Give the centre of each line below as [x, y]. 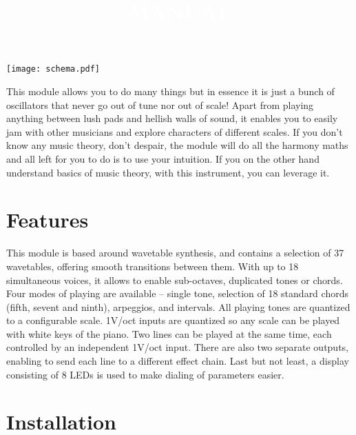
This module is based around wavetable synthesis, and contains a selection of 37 [175, 253]
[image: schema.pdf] [53, 69]
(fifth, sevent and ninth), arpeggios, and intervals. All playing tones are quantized [178, 306]
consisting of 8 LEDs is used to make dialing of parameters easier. [145, 374]
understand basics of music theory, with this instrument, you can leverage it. [168, 172]
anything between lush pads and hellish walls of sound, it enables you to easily [172, 118]
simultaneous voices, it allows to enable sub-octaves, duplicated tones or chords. [175, 280]
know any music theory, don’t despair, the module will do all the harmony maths [177, 145]
